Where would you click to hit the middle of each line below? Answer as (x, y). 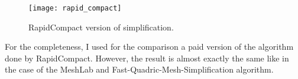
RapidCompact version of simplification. (101, 27)
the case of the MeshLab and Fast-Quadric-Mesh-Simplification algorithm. (139, 69)
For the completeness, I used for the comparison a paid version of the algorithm (149, 47)
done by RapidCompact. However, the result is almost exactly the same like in (147, 58)
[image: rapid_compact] (75, 8)
